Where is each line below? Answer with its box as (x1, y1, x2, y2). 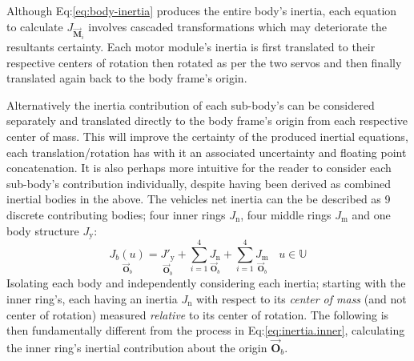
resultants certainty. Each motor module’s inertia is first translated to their (6, 38, 376, 54)
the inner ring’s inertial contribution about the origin (6, 339, 267, 355)
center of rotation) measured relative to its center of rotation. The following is (6, 306, 389, 323)
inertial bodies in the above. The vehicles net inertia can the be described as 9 (6, 191, 391, 207)
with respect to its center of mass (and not (196, 291, 407, 307)
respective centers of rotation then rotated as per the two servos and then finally (6, 54, 402, 70)
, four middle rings (240, 206, 332, 223)
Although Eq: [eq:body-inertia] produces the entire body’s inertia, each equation (6, 2, 397, 18)
